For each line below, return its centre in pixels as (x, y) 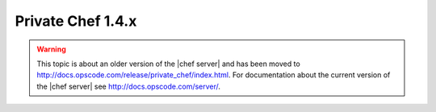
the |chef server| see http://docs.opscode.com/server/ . (129, 86)
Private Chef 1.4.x (76, 21)
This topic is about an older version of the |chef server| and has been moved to (168, 64)
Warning (51, 49)
